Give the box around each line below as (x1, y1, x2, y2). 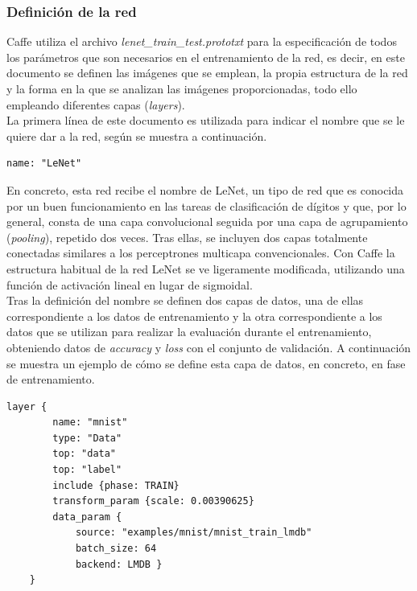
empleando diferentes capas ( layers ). (6, 96, 185, 113)
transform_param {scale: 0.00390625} (52, 495, 254, 507)
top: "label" (52, 464, 122, 476)
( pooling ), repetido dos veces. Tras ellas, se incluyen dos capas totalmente (6, 228, 368, 245)
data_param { (52, 511, 122, 523)
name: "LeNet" (6, 158, 82, 170)
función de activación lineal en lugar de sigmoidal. (6, 276, 253, 293)
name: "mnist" (52, 417, 128, 429)
